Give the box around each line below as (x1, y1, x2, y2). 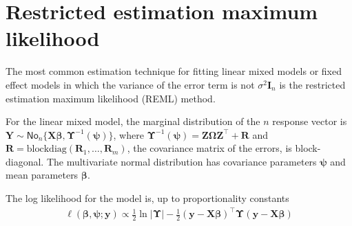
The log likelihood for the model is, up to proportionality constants (6, 191, 289, 205)
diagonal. (6, 154, 44, 168)
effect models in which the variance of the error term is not (6, 77, 255, 91)
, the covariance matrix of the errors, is (127, 141, 292, 155)
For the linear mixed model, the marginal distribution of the (6, 114, 260, 128)
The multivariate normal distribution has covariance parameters (46, 154, 317, 168)
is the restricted (279, 77, 346, 91)
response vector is (272, 114, 347, 128)
